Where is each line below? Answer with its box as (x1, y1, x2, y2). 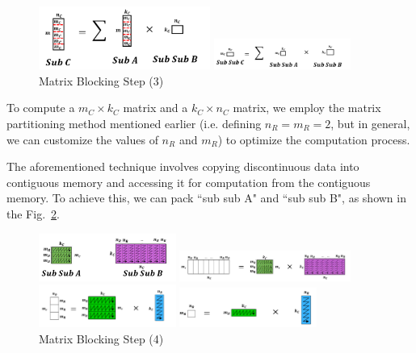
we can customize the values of (6, 131, 158, 147)
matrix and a (123, 99, 188, 116)
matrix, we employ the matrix (233, 99, 381, 116)
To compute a (6, 99, 75, 116)
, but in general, (330, 114, 410, 131)
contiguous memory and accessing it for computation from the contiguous (6, 173, 371, 190)
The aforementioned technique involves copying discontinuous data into (6, 158, 359, 175)
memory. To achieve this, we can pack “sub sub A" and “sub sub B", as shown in (6, 189, 406, 206)
